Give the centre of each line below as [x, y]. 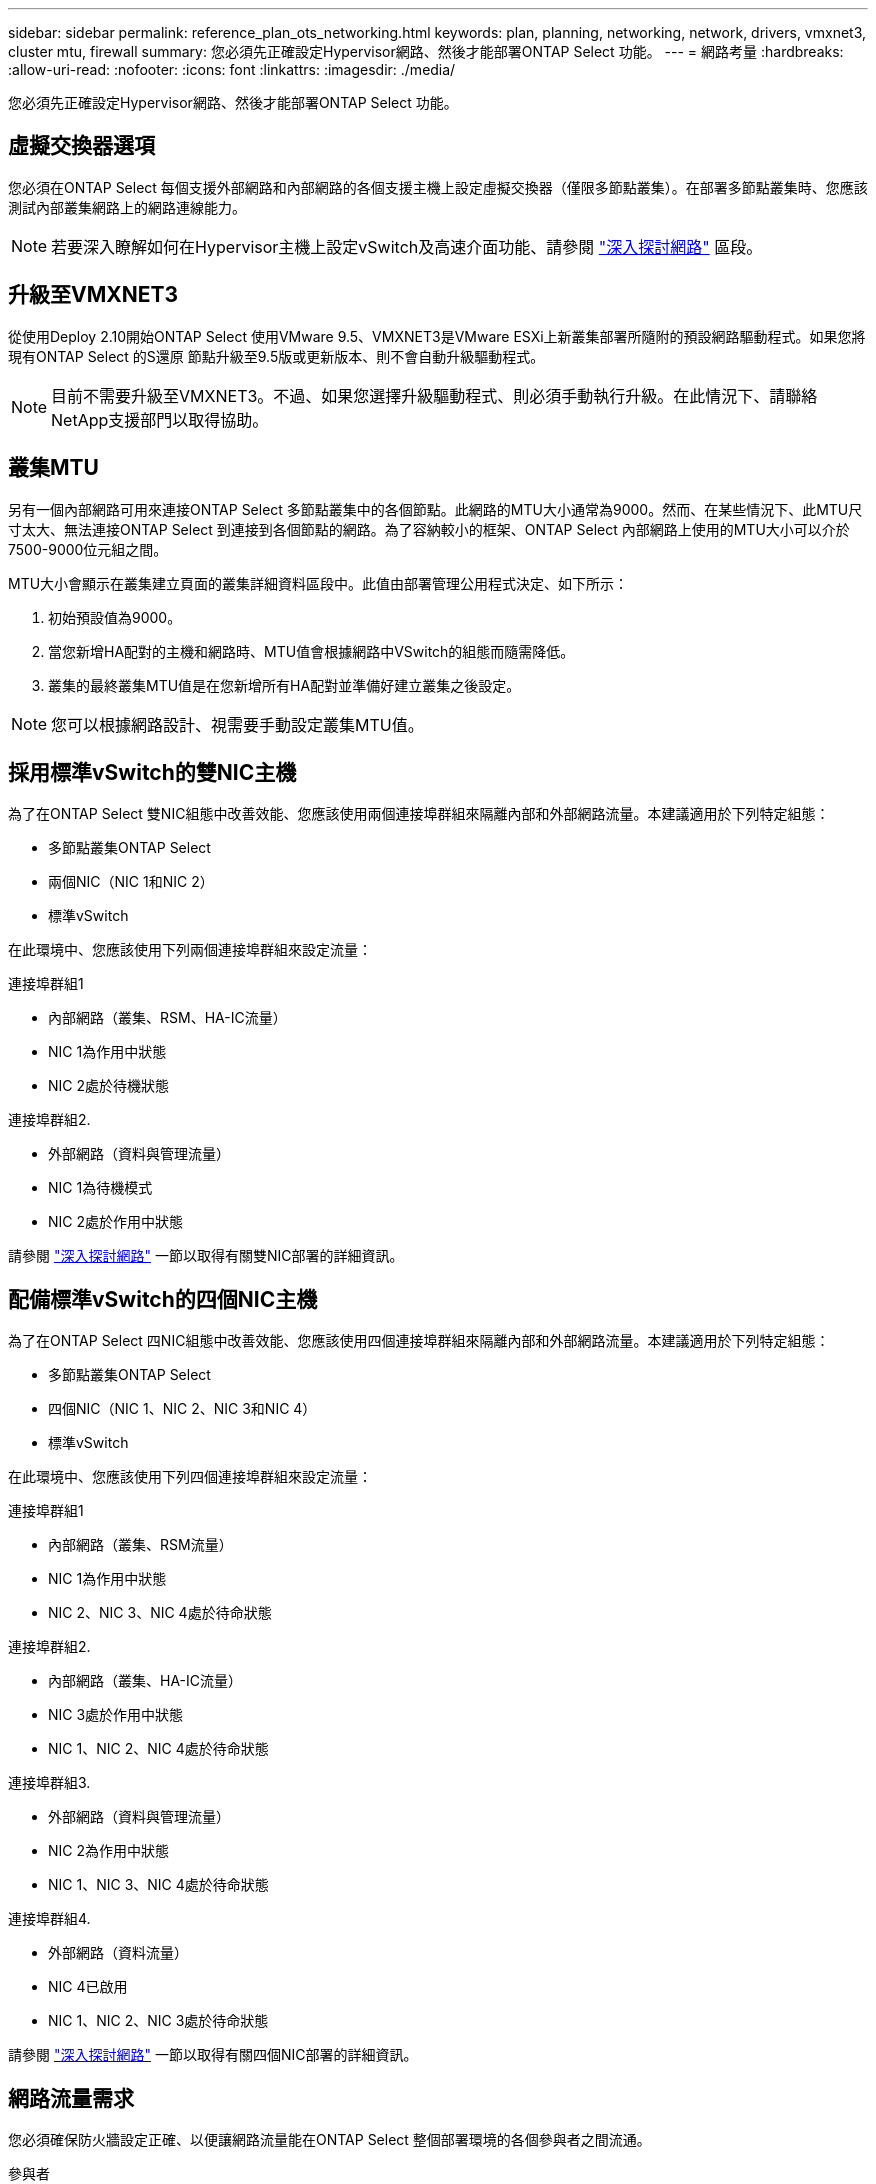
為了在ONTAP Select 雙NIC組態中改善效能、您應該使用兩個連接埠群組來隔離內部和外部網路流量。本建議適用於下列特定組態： [419, 814]
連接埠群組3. [49, 1783]
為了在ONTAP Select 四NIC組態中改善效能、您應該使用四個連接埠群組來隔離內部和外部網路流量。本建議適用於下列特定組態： [419, 1341]
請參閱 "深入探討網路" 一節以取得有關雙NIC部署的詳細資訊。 [206, 1256]
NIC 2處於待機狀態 [109, 1086]
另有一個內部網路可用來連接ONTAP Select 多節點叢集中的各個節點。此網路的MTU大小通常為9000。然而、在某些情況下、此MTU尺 [435, 509]
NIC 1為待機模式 [100, 1188]
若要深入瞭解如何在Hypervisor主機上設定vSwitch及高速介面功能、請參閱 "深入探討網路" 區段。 [407, 246]
